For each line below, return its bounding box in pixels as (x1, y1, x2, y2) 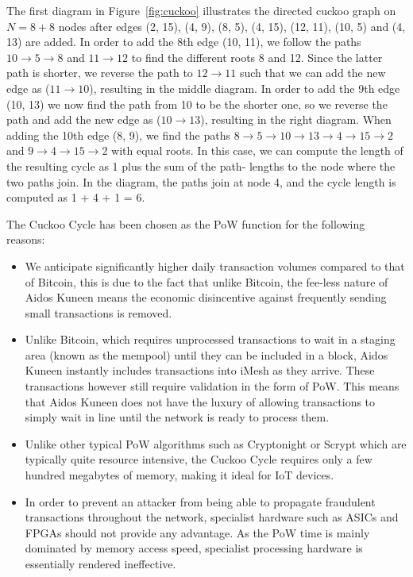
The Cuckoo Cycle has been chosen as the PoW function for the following (6, 215, 365, 232)
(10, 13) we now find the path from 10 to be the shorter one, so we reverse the (6, 95, 388, 112)
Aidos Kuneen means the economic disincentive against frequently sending (25, 289, 387, 306)
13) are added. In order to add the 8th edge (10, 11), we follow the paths (6, 33, 361, 50)
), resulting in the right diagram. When (200, 111, 392, 128)
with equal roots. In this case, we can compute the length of (111, 142, 403, 159)
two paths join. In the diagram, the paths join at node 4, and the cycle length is (6, 173, 396, 190)
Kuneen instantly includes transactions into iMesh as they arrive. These (25, 362, 375, 379)
